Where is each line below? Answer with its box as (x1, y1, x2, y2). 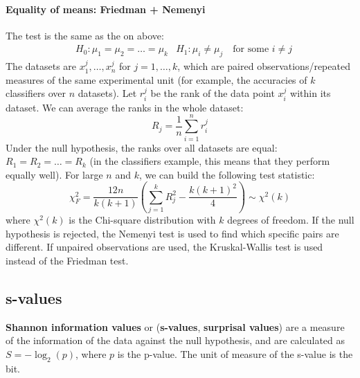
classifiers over (6, 86, 66, 100)
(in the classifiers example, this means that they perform (89, 154, 330, 168)
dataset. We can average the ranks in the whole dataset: (6, 100, 244, 114)
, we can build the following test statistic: (138, 167, 315, 181)
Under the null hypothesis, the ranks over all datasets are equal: (6, 140, 278, 154)
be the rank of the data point (150, 86, 275, 100)
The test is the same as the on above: (6, 28, 164, 42)
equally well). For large (6, 167, 103, 181)
